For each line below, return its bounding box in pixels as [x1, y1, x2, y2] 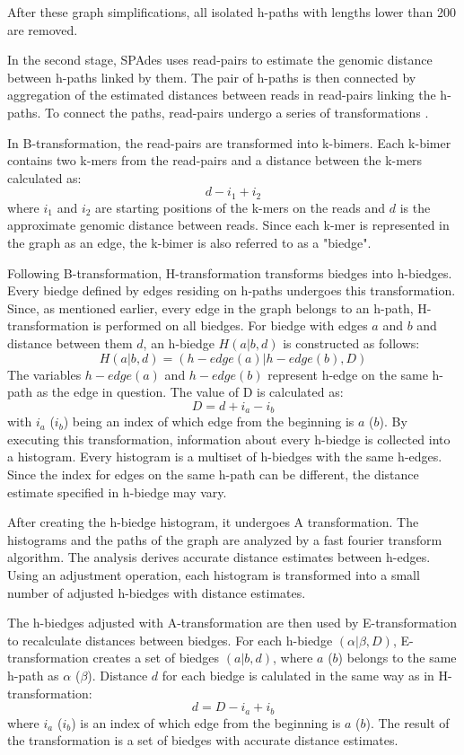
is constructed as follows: [283, 333, 420, 352]
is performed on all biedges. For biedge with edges [92, 316, 368, 335]
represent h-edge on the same [267, 364, 428, 383]
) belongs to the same [337, 648, 457, 667]
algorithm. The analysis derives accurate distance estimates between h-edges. [7, 548, 431, 566]
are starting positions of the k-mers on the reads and [95, 198, 386, 216]
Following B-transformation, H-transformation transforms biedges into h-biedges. [7, 263, 452, 282]
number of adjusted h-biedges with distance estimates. [7, 583, 306, 601]
